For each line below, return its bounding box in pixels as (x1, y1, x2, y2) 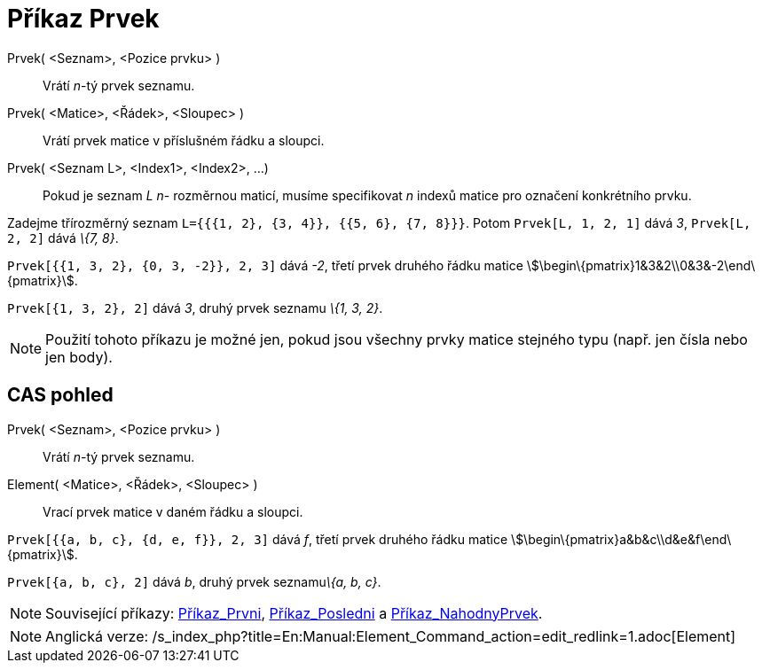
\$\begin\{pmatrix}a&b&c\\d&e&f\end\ (511, 531, 732, 547)
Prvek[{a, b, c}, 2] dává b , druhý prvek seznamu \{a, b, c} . (7, 573, 381, 589)
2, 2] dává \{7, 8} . (7, 230, 119, 245)
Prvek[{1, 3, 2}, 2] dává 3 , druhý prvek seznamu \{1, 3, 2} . (7, 300, 383, 316)
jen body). (45, 347, 113, 366)
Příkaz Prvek (7, 4, 160, 34)
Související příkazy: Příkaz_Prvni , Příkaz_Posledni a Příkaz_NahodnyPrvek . (45, 604, 543, 622)
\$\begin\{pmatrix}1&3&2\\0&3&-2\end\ (526, 257, 756, 273)
